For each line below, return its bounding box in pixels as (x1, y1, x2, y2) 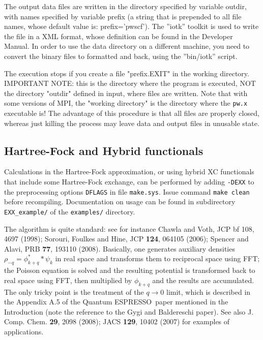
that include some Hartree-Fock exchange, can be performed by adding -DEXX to (4, 176, 254, 187)
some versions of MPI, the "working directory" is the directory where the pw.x (4, 98, 248, 108)
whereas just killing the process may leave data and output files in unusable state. (4, 117, 259, 128)
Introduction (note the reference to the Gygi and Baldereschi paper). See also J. (4, 306, 254, 317)
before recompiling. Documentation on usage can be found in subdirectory (4, 196, 236, 207)
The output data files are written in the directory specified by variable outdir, (4, 1, 247, 11)
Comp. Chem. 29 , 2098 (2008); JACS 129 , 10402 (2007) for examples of (4, 316, 230, 327)
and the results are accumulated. (152, 274, 254, 285)
